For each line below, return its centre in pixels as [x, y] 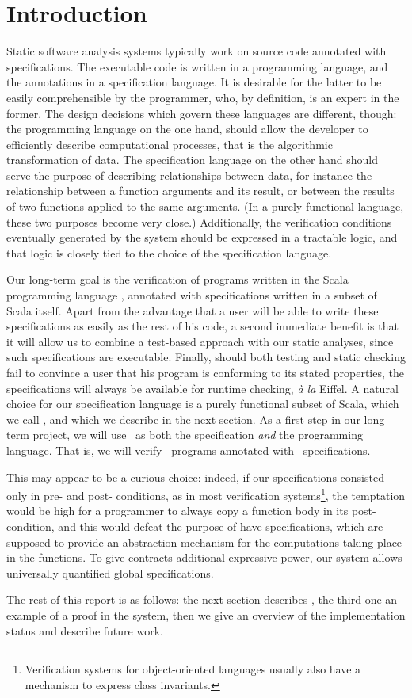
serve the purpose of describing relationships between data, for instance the [189, 175]
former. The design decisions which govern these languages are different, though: [202, 113]
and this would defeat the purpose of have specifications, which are [221, 526]
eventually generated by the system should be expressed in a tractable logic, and [202, 237]
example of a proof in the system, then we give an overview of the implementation [206, 614]
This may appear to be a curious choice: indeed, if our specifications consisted [195, 477]
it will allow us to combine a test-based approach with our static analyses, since [200, 341]
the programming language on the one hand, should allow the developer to [187, 129]
